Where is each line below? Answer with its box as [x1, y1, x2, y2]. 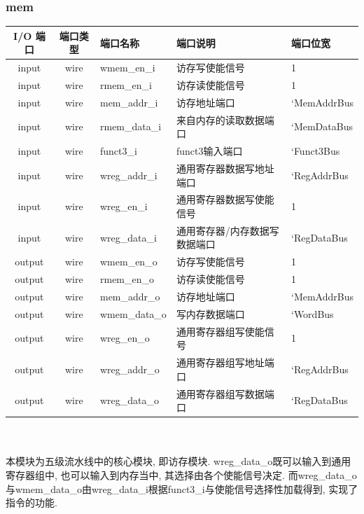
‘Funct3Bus [291, 144, 340, 158]
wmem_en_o [99, 254, 157, 269]
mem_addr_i [99, 95, 158, 109]
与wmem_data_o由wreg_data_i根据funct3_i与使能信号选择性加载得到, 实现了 [6, 481, 358, 496]
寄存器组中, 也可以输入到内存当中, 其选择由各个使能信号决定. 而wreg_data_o [6, 468, 357, 482]
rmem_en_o [99, 272, 155, 286]
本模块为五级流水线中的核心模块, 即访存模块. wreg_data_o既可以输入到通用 [6, 454, 351, 468]
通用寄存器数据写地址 [176, 160, 274, 175]
